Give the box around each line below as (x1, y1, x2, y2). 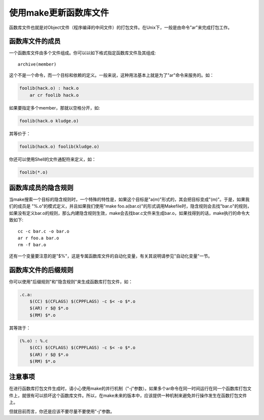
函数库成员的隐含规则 (9, 184, 73, 192)
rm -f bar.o (18, 242, 46, 248)
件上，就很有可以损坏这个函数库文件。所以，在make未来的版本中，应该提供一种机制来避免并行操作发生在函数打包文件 (9, 392, 247, 398)
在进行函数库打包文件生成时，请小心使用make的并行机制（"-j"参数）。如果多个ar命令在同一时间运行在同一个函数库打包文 (9, 386, 252, 392)
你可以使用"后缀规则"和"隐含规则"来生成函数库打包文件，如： (9, 279, 133, 284)
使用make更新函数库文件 (9, 7, 110, 18)
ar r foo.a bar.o (18, 235, 59, 241)
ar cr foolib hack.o (29, 92, 79, 98)
